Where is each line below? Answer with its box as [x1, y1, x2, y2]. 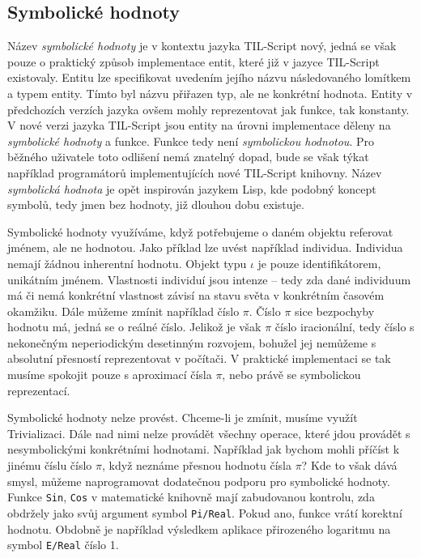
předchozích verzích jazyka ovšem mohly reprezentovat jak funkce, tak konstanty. [7, 100, 410, 117]
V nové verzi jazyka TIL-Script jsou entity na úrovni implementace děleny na [7, 117, 391, 134]
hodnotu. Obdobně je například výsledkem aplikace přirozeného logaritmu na [7, 520, 391, 537]
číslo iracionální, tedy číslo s [274, 318, 415, 335]
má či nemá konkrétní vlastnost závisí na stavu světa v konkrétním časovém [7, 287, 385, 304]
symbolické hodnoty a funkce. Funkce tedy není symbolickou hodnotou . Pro [7, 132, 374, 149]
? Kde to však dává [301, 457, 398, 474]
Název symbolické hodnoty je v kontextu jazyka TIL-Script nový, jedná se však [7, 37, 397, 54]
